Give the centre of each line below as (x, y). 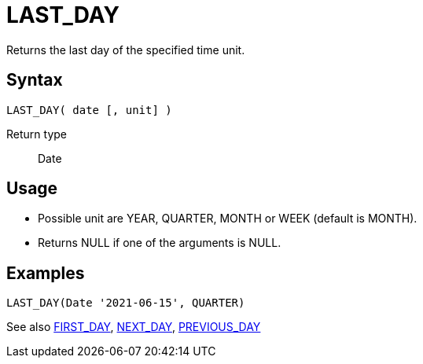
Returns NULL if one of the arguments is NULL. (160, 243)
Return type (37, 134)
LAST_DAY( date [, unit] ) (89, 110)
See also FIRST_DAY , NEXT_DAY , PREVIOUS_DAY (134, 327)
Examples (46, 273)
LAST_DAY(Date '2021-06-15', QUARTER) (126, 303)
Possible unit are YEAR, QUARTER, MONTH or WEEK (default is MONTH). (228, 219)
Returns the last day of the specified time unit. (126, 50)
